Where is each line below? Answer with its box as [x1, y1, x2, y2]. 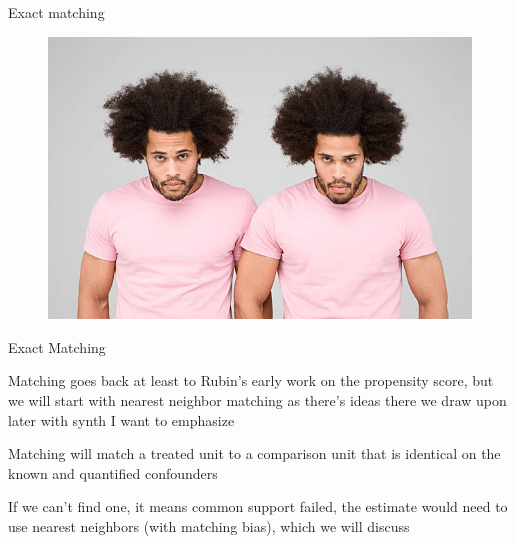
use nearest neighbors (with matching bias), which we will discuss [8, 516, 410, 536]
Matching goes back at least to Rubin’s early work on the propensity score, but [8, 370, 494, 391]
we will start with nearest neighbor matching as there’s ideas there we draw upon [8, 390, 507, 411]
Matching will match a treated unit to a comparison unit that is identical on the [8, 443, 501, 464]
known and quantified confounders [8, 462, 218, 483]
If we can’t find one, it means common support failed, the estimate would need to [8, 496, 508, 517]
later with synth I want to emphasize [8, 409, 235, 430]
